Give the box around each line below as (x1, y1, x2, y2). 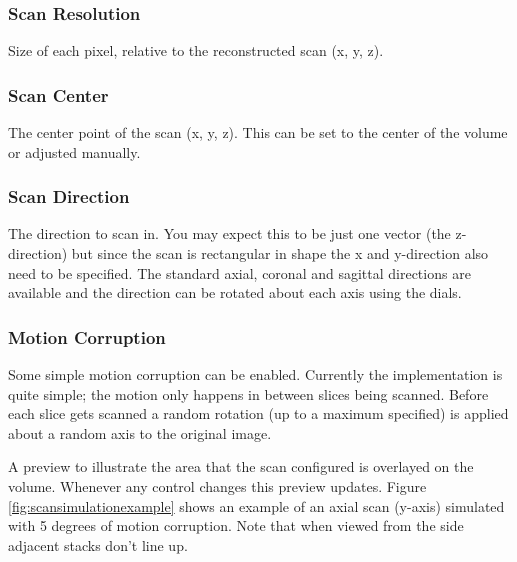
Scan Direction (8, 184, 130, 209)
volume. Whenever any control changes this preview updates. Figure (8, 476, 427, 496)
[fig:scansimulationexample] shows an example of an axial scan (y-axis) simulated (8, 495, 505, 516)
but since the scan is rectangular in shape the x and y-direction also (71, 243, 489, 264)
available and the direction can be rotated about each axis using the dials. (8, 282, 462, 303)
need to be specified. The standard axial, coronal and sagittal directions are (8, 262, 471, 283)
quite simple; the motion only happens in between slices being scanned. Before (8, 383, 489, 404)
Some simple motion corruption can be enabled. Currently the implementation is (8, 364, 503, 385)
